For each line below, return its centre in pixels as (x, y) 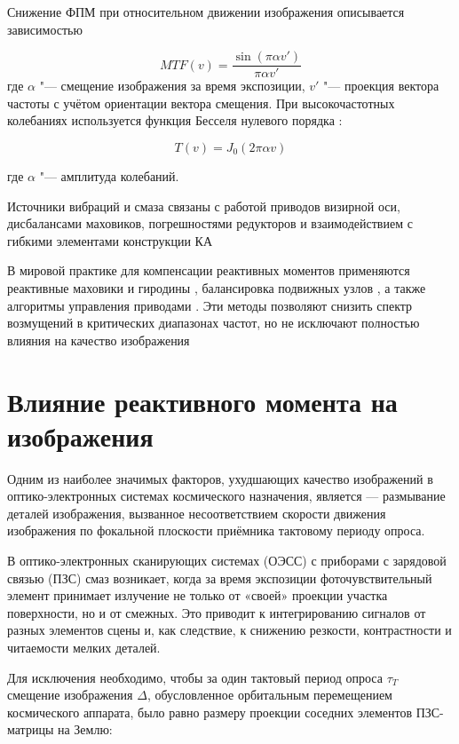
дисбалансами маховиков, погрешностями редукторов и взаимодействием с (210, 223)
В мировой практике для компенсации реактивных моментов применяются (209, 270)
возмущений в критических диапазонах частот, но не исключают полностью (214, 323)
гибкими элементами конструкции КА (110, 240)
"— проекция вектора (381, 86)
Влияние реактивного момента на (202, 401)
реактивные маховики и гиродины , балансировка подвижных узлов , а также (217, 288)
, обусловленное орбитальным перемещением (269, 695)
